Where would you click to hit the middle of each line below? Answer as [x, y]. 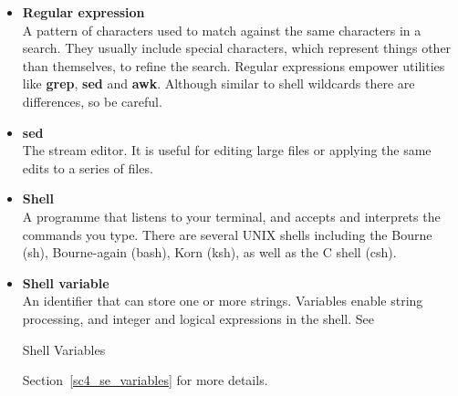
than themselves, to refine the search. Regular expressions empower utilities [234, 65]
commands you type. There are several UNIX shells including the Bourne [227, 234]
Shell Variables [64, 349]
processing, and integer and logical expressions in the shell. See [198, 318]
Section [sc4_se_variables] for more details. [145, 380]
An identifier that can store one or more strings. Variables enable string [223, 301]
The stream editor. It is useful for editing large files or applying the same [227, 150]
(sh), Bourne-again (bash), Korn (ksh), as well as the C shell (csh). [209, 252]
